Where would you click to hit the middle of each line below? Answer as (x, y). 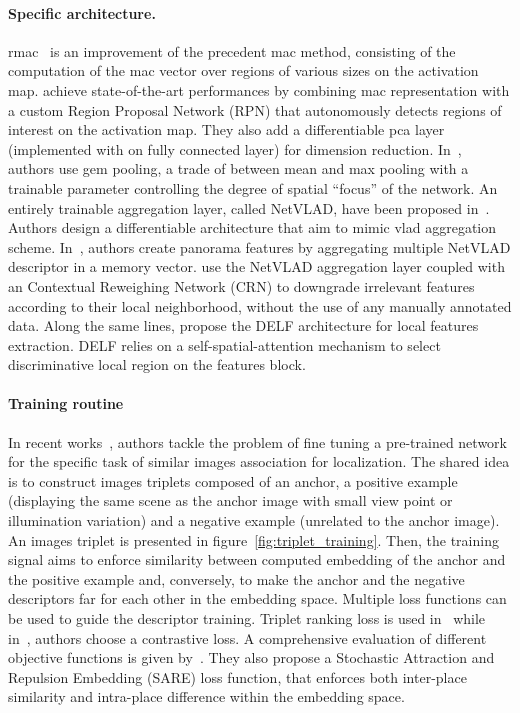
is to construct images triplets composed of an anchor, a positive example (233, 480)
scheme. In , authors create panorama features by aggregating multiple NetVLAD (259, 246)
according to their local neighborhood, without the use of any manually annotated (260, 305)
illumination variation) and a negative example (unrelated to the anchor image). (254, 520)
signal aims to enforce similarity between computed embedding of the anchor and (257, 559)
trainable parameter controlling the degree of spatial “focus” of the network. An (253, 187)
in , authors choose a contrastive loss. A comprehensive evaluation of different (247, 637)
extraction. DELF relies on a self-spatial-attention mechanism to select (224, 344)
